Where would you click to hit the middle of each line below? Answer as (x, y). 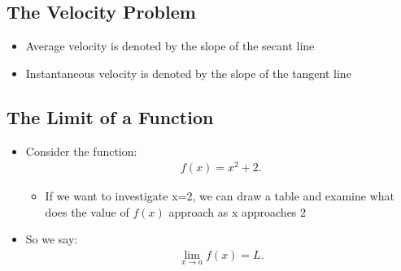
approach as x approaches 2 (238, 211)
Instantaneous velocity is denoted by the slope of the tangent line (188, 73)
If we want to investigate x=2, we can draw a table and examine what (220, 196)
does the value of (87, 211)
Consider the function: (81, 151)
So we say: (52, 239)
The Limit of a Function (110, 116)
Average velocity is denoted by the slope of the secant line (170, 46)
